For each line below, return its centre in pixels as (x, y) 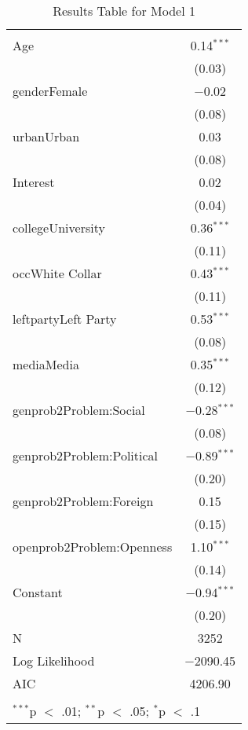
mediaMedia (46, 364)
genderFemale (50, 91)
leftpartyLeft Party (65, 319)
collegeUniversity (59, 227)
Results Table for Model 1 (124, 11)
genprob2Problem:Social (79, 410)
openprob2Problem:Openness (93, 547)
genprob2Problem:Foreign (83, 501)
